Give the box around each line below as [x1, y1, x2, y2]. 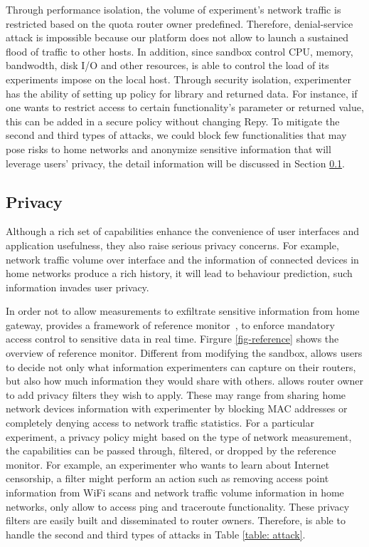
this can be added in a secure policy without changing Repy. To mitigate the [6, 113, 340, 128]
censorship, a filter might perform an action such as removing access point [6, 471, 329, 486]
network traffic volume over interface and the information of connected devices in [6, 251, 359, 266]
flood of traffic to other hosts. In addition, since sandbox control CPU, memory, [6, 43, 353, 58]
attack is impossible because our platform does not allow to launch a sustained [6, 30, 349, 45]
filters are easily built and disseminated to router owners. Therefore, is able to [6, 513, 346, 528]
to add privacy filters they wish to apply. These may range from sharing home [6, 387, 346, 402]
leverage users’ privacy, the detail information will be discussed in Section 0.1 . [6, 155, 345, 170]
